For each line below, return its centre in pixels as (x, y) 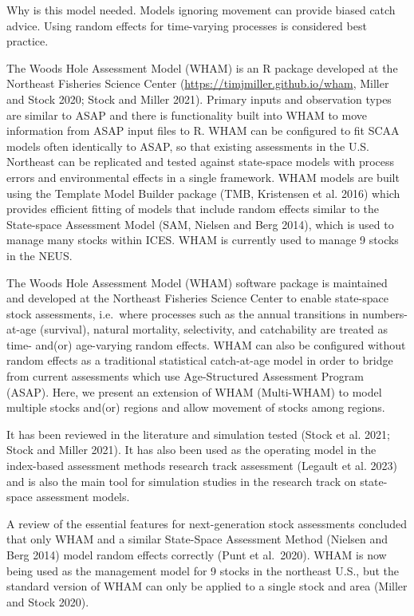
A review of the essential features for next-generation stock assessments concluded (207, 523)
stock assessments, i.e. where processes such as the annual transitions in (183, 313)
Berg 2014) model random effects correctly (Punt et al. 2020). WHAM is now (197, 555)
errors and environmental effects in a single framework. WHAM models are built (203, 177)
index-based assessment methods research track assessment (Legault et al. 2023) (202, 466)
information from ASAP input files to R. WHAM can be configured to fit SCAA (203, 130)
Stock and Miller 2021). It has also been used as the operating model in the (191, 450)
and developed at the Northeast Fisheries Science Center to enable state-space (197, 298)
